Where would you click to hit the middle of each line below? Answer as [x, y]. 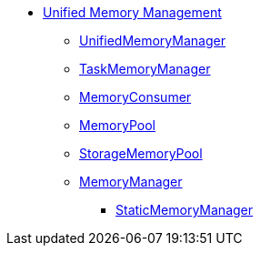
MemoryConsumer [136, 97]
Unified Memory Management [132, 12]
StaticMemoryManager [185, 210]
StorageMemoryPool [141, 153]
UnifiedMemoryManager [152, 40]
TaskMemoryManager [145, 69]
